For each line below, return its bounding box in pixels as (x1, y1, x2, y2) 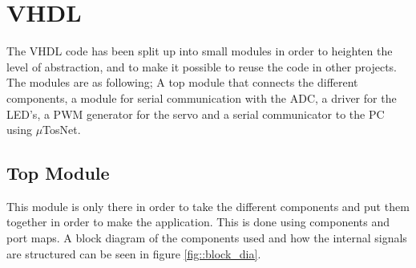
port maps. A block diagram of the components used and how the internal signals (6, 229, 407, 246)
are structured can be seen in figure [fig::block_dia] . (6, 245, 261, 262)
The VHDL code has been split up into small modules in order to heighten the (6, 43, 393, 59)
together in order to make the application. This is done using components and (6, 213, 390, 230)
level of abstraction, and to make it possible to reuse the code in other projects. (6, 58, 398, 75)
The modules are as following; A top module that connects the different (6, 74, 358, 91)
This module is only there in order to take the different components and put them (6, 197, 410, 214)
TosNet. (42, 121, 81, 138)
